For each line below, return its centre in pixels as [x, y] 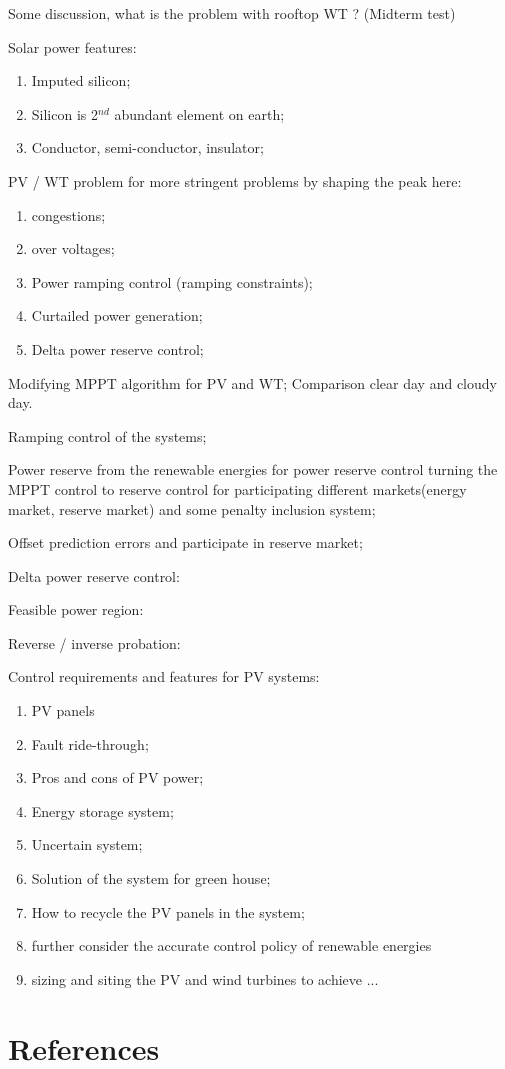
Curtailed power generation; [117, 315]
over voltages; [73, 248]
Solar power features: [72, 46]
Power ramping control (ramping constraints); [172, 281]
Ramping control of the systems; [107, 435]
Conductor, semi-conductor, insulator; [147, 147]
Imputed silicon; [81, 80]
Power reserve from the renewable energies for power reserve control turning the [253, 469]
